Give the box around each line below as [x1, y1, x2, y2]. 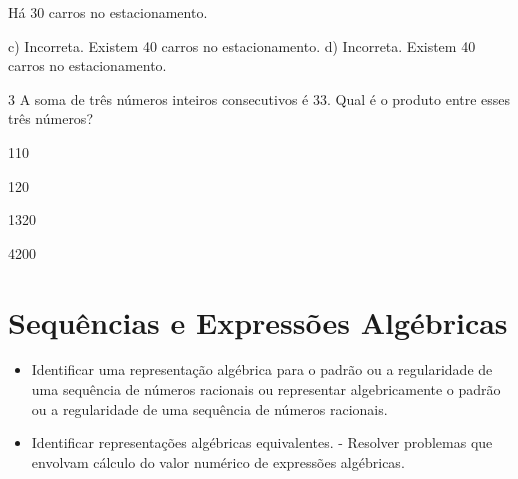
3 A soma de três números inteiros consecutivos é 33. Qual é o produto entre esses [8, 88, 511, 109]
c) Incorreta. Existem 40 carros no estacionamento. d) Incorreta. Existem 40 [8, 35, 476, 56]
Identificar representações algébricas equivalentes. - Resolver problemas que [31, 432, 493, 453]
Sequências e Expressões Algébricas [8, 301, 508, 342]
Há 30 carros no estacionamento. [8, 2, 208, 22]
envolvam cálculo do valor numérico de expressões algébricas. [31, 451, 405, 472]
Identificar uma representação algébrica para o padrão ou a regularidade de [31, 359, 493, 380]
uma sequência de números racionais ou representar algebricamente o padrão [31, 379, 501, 400]
